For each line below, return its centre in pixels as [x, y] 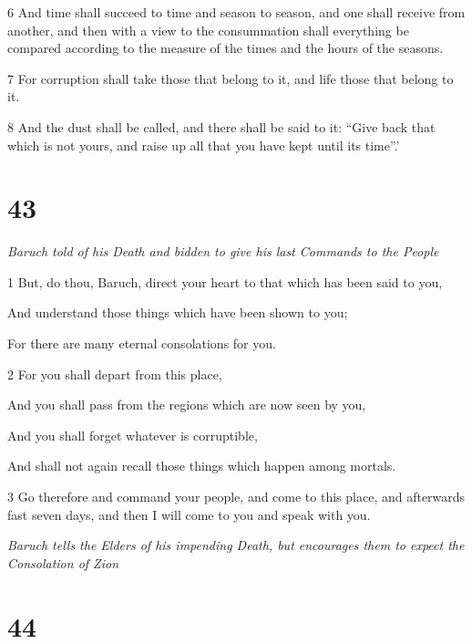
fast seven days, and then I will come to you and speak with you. [189, 514]
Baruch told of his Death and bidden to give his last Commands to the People [223, 251]
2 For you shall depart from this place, [115, 374]
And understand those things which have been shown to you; [178, 312]
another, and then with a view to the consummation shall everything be [208, 30]
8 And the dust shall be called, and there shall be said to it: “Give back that [221, 126]
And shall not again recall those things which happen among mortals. [202, 466]
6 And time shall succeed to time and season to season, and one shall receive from [236, 12]
